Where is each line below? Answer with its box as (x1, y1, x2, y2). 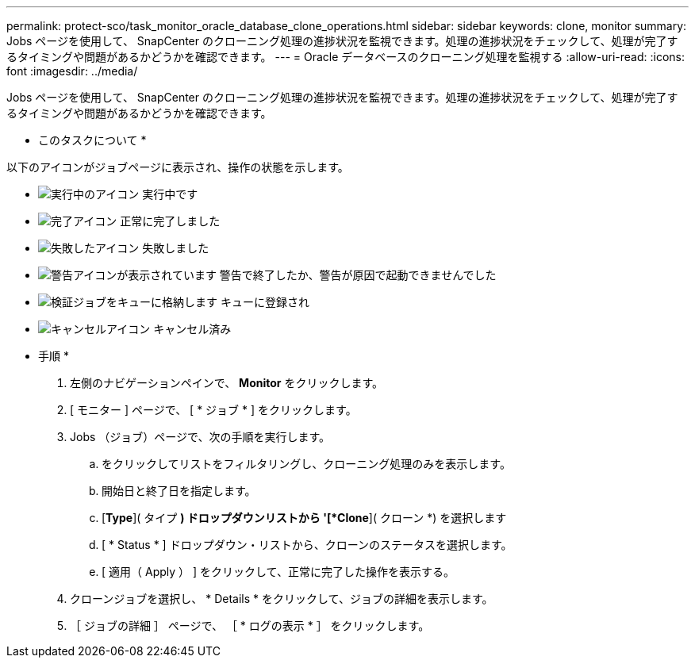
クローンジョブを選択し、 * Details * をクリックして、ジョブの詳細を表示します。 (70, 592, 493, 605)
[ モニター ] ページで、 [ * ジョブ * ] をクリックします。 (70, 403, 357, 416)
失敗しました (142, 241, 209, 255)
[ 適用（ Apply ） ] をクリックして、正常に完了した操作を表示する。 (102, 565, 455, 578)
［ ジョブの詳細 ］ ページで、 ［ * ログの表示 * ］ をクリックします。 (70, 619, 430, 632)
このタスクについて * (38, 133, 147, 147)
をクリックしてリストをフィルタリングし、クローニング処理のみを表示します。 (102, 457, 511, 470)
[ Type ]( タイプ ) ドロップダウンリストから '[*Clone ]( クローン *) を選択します (102, 511, 507, 524)
